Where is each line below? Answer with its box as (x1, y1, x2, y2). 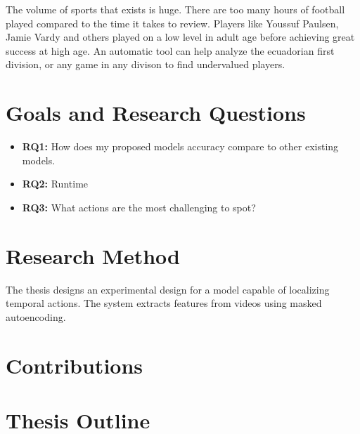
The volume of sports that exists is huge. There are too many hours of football (6, 2, 345, 16)
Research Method (6, 241, 180, 270)
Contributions (6, 350, 143, 379)
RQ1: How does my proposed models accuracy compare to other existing (22, 139, 339, 154)
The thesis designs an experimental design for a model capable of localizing (6, 282, 330, 296)
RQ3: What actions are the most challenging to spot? (22, 199, 256, 214)
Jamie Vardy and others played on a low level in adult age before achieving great (6, 29, 355, 44)
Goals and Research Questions (6, 98, 306, 127)
